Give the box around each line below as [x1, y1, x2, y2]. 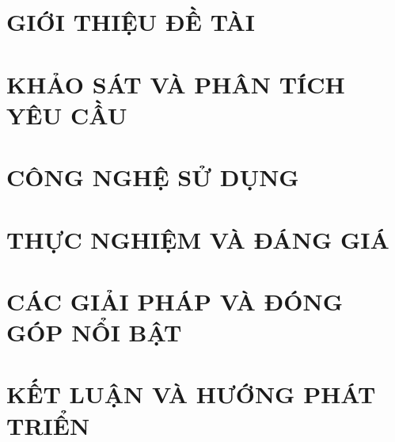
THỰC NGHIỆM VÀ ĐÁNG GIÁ [6, 223, 389, 255]
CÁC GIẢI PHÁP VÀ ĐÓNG [6, 284, 343, 317]
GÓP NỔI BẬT [6, 316, 182, 349]
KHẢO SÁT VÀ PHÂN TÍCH [6, 67, 345, 100]
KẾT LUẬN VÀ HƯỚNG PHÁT [6, 378, 376, 410]
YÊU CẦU [6, 98, 127, 131]
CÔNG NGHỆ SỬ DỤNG [6, 161, 299, 193]
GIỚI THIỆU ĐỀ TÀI [6, 6, 255, 38]
